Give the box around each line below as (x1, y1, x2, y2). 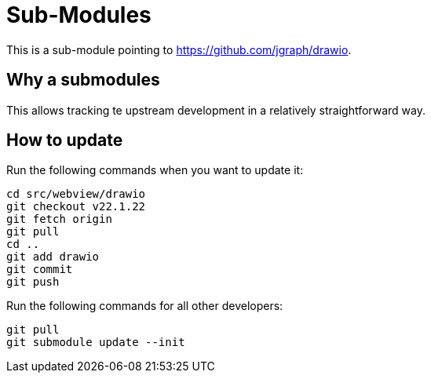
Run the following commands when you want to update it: (6, 163, 304, 177)
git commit (6, 263, 73, 276)
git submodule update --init (6, 336, 185, 349)
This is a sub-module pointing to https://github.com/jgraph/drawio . (6, 42, 352, 56)
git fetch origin (6, 213, 112, 226)
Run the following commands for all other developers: (6, 299, 283, 313)
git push (6, 275, 60, 289)
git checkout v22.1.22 (6, 200, 146, 213)
